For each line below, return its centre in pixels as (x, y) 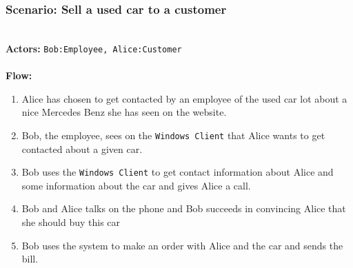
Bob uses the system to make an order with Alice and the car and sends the (182, 245)
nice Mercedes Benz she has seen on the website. (124, 112)
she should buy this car (71, 221)
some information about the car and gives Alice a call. (136, 185)
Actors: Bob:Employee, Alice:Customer (94, 48)
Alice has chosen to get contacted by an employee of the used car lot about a (184, 98)
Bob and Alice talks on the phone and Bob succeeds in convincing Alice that (184, 208)
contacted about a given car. (82, 148)
